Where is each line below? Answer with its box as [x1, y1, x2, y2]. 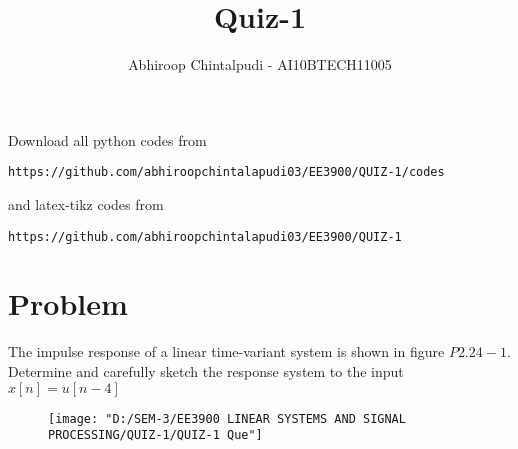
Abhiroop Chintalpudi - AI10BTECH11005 [128, 54, 392, 75]
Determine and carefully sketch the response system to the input [8, 360, 404, 381]
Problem [8, 283, 128, 324]
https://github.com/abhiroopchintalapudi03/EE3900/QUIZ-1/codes [8, 165, 445, 180]
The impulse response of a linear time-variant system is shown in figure [8, 341, 445, 362]
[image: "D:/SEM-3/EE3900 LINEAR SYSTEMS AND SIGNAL [48, 411, 406, 426]
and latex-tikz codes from [8, 193, 164, 214]
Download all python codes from [8, 129, 207, 150]
